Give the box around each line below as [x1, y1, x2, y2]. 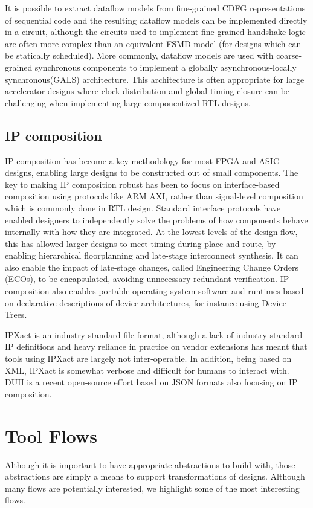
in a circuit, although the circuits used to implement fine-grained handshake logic [5, 25, 306, 38]
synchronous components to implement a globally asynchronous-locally [34, 60, 297, 73]
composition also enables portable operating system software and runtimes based [5, 285, 304, 297]
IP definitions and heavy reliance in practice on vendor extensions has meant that [5, 340, 308, 353]
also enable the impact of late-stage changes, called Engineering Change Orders [5, 260, 298, 273]
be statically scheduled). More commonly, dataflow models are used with [5, 49, 274, 62]
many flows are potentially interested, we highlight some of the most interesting [5, 481, 300, 494]
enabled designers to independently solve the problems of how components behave [5, 213, 308, 226]
